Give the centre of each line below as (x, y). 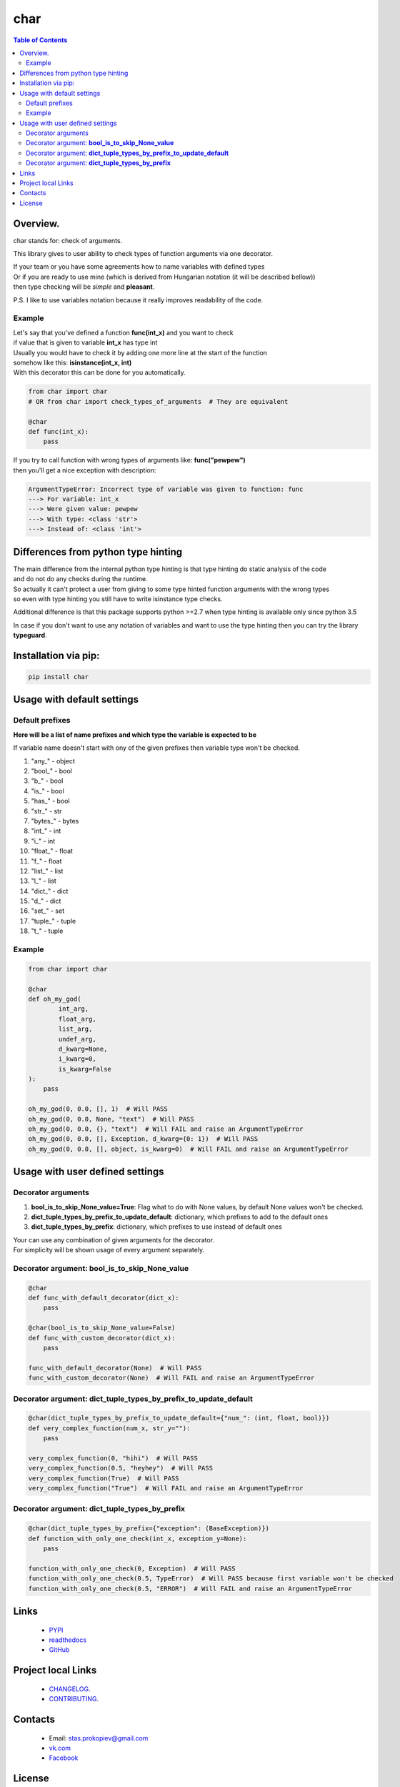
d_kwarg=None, (83, 1049)
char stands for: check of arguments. (68, 240)
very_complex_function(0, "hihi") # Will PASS (113, 1458)
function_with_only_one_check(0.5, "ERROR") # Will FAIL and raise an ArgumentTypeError (190, 1588)
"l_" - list (44, 881)
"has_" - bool (51, 801)
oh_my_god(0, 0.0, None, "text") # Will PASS (111, 1119)
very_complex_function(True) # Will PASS (104, 1478)
